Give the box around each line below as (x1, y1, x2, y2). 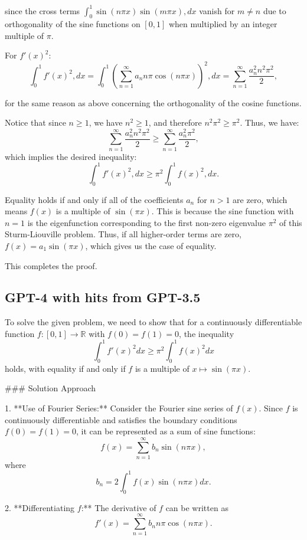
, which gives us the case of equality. (85, 239, 217, 251)
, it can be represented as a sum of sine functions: (76, 425, 256, 437)
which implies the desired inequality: (5, 150, 137, 162)
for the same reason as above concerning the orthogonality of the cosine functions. (5, 96, 302, 109)
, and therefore (148, 116, 202, 129)
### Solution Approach (5, 382, 96, 394)
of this (279, 216, 302, 228)
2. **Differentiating (5, 501, 75, 513)
